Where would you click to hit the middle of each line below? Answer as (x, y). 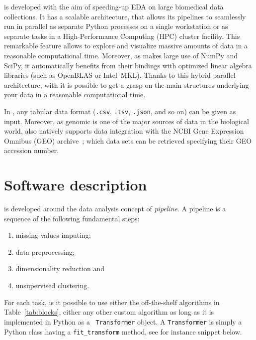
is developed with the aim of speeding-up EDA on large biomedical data (114, 6)
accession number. (32, 150)
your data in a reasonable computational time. (75, 94)
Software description (76, 185)
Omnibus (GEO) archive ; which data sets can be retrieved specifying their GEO (128, 140)
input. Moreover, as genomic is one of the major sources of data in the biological (127, 121)
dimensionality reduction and (60, 268)
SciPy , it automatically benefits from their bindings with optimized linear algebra (128, 65)
